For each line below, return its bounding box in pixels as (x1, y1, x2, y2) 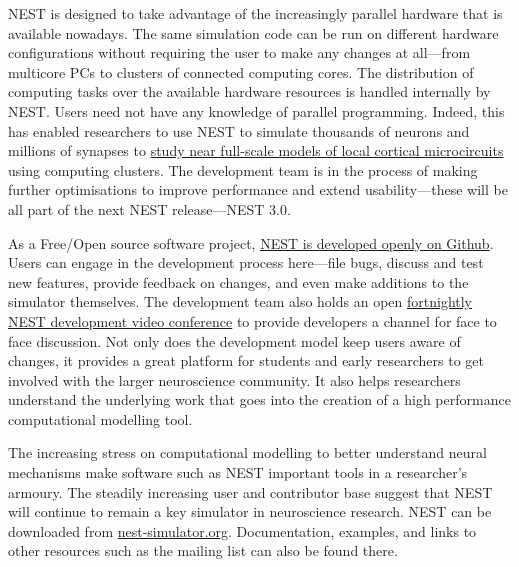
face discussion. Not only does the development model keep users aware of (8, 330, 461, 351)
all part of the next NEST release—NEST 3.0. (8, 198, 291, 219)
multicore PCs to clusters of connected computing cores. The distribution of (8, 61, 474, 82)
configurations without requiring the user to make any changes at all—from (8, 42, 471, 63)
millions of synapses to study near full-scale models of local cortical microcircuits (8, 140, 504, 161)
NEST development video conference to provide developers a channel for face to (8, 310, 497, 331)
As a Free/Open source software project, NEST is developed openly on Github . (8, 232, 494, 253)
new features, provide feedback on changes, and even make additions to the (8, 271, 469, 292)
